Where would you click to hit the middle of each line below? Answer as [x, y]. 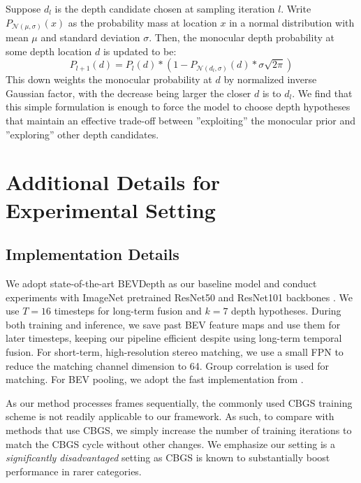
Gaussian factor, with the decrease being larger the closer [128, 93]
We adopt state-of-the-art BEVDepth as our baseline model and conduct [161, 283]
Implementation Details [93, 254]
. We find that [322, 93]
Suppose [23, 8]
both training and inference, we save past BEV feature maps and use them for [173, 324]
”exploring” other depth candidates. [82, 134]
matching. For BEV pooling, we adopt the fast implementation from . [155, 379]
